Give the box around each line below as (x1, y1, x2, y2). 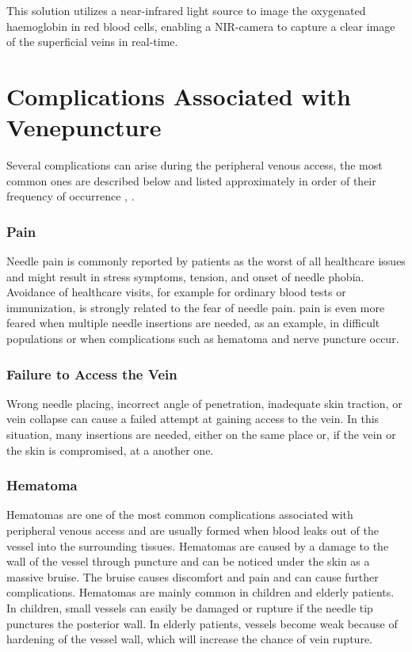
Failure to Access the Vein (6, 364, 177, 383)
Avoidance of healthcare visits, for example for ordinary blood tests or (6, 284, 346, 300)
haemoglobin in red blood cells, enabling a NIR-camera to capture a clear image (6, 17, 395, 34)
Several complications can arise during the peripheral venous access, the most (6, 157, 383, 173)
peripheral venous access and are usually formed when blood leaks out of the (6, 522, 379, 539)
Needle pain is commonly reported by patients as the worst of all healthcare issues (6, 253, 406, 269)
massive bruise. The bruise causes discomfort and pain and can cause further (6, 568, 379, 585)
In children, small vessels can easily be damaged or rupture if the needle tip (6, 600, 373, 616)
